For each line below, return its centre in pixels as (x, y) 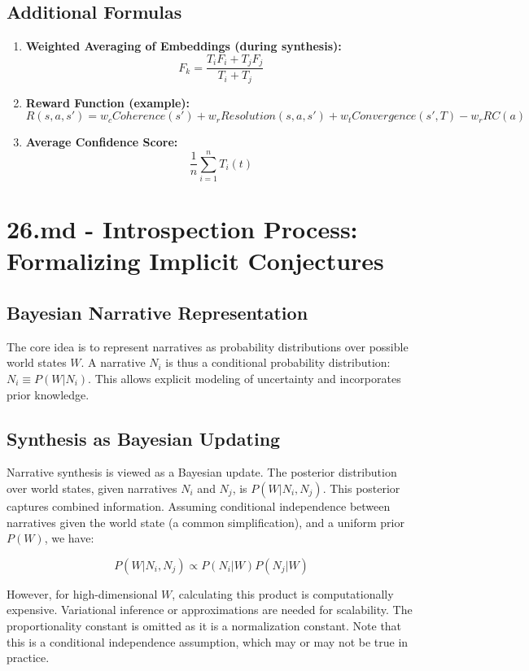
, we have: (69, 538)
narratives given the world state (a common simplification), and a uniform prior (205, 522)
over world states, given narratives (92, 488)
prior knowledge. (48, 394)
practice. (28, 658)
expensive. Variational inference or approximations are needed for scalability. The (210, 610)
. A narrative (113, 362)
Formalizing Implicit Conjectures (195, 261)
